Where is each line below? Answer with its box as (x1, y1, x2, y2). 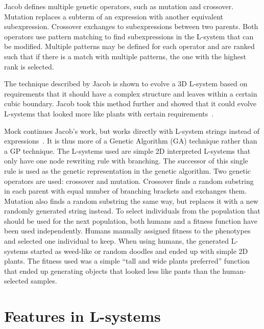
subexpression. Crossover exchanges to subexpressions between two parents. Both (4, 21, 258, 32)
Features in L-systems (4, 306, 161, 326)
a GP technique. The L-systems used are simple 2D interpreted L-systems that (4, 145, 251, 156)
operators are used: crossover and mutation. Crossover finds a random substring (4, 175, 254, 186)
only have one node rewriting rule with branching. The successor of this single (4, 155, 248, 166)
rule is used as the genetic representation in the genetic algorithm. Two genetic (4, 165, 251, 176)
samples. (31, 275, 57, 286)
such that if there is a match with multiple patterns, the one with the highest (4, 51, 247, 61)
